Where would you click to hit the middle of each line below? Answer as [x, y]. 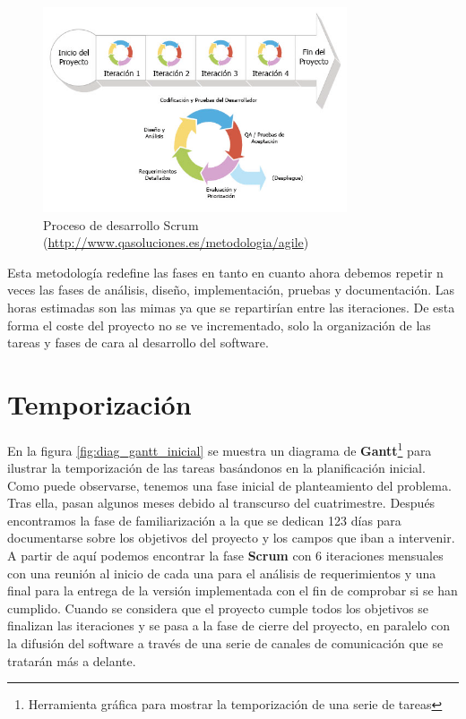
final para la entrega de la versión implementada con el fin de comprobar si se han [233, 591]
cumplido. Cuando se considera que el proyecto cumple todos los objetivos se [218, 608]
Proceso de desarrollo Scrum [121, 224]
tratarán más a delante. [72, 660]
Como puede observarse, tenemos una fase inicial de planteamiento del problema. [229, 485]
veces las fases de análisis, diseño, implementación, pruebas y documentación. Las [231, 290]
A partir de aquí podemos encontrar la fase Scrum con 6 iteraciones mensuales [225, 556]
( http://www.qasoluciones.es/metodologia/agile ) [176, 242]
